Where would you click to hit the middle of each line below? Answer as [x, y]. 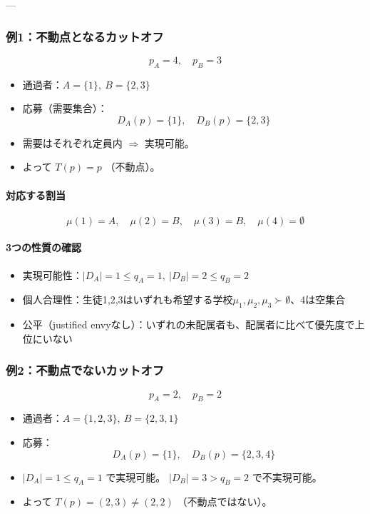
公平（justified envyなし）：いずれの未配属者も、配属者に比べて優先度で [189, 324]
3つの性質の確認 [44, 247]
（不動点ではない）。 [225, 502]
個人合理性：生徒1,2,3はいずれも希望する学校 [128, 299]
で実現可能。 [136, 477]
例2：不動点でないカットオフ [85, 370]
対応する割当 [36, 195]
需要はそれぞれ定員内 [72, 142]
